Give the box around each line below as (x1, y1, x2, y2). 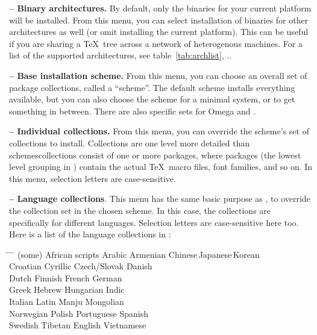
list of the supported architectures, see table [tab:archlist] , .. (9, 49, 232, 61)
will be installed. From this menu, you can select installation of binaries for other (9, 13, 309, 26)
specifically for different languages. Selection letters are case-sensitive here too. (9, 216, 299, 228)
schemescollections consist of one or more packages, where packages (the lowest (9, 148, 301, 161)
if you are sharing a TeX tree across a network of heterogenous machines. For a (9, 37, 303, 49)
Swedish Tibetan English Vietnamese (9, 319, 146, 331)
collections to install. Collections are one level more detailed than (9, 136, 250, 149)
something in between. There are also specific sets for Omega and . (9, 104, 256, 117)
